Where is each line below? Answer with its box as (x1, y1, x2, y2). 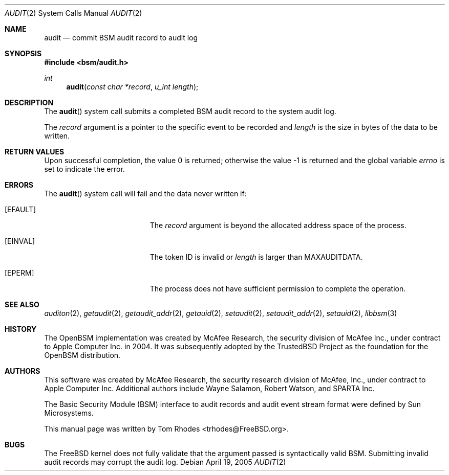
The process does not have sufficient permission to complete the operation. (149, 284, 406, 293)
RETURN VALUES (5, 147, 65, 156)
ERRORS (5, 180, 34, 189)
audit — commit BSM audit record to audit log (44, 33, 198, 42)
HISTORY (5, 325, 37, 333)
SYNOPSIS (5, 49, 42, 58)
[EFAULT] (5, 205, 36, 214)
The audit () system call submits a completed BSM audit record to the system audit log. (44, 107, 336, 116)
